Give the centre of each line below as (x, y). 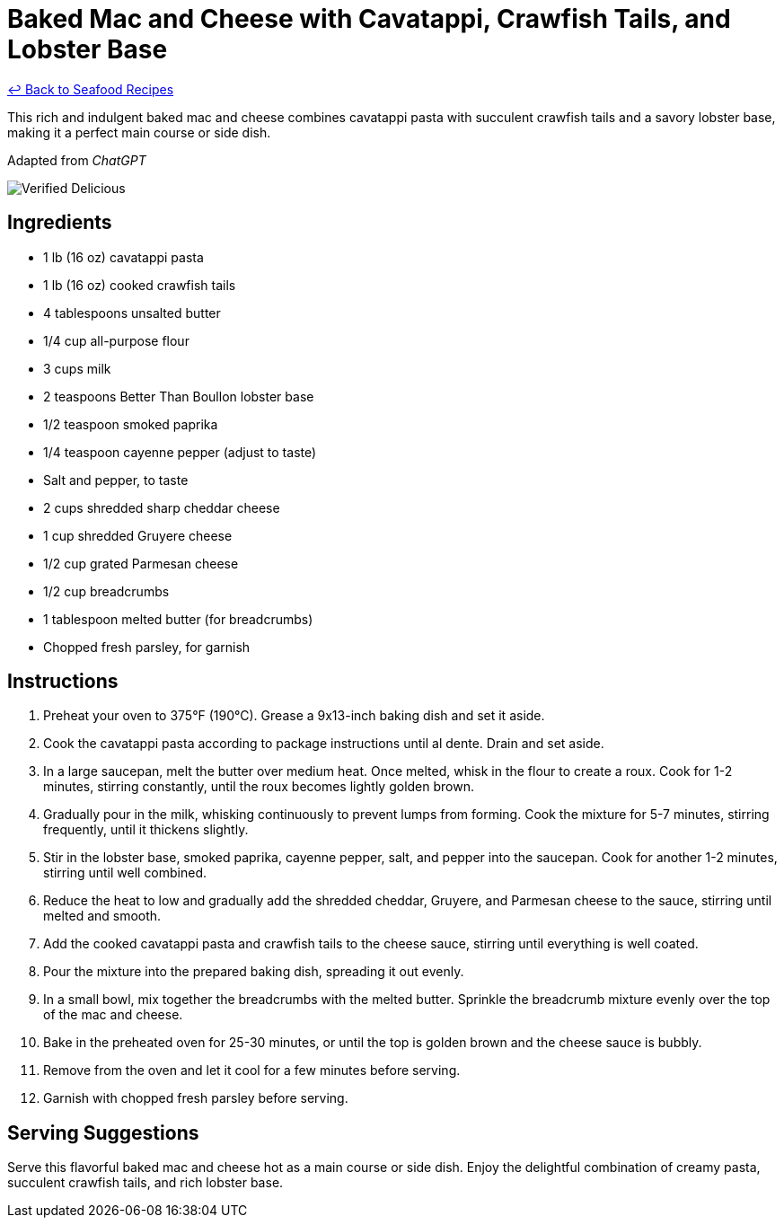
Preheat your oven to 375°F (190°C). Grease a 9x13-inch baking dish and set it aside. (294, 716)
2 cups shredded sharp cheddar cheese (162, 507)
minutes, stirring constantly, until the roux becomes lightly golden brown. (259, 787)
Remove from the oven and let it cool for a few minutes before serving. (252, 1071)
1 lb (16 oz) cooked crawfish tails (140, 285)
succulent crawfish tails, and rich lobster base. (145, 1183)
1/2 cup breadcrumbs (106, 591)
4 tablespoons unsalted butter (132, 313)
